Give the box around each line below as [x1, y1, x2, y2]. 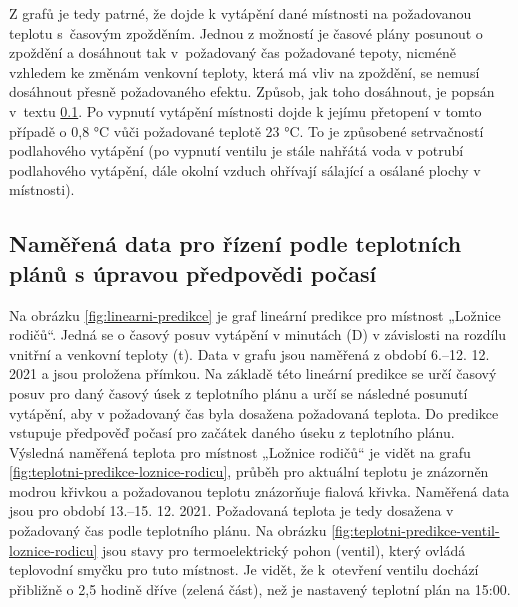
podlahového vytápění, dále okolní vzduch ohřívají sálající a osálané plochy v [9, 159, 481, 180]
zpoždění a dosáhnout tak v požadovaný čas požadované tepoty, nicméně [9, 42, 456, 63]
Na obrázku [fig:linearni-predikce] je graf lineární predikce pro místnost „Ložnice [9, 304, 501, 325]
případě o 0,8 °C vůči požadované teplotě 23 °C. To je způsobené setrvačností [9, 120, 484, 141]
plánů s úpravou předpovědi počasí [9, 257, 377, 288]
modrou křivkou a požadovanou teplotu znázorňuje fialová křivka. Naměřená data [9, 480, 510, 501]
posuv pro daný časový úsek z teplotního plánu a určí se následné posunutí [9, 382, 468, 403]
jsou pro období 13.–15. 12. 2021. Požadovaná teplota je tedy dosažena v [9, 500, 454, 521]
